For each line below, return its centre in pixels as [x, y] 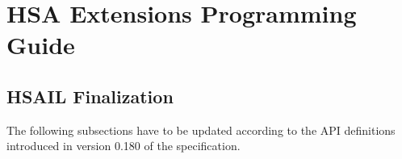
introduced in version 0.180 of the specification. [124, 146]
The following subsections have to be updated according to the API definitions [201, 130]
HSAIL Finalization [90, 96]
